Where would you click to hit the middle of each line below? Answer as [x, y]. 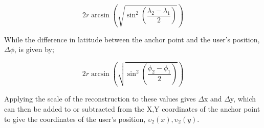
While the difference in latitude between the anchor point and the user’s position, [132, 39]
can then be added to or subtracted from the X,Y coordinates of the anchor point [132, 109]
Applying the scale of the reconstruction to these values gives [100, 99]
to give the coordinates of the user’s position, [75, 119]
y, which [243, 99]
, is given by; [34, 49]
